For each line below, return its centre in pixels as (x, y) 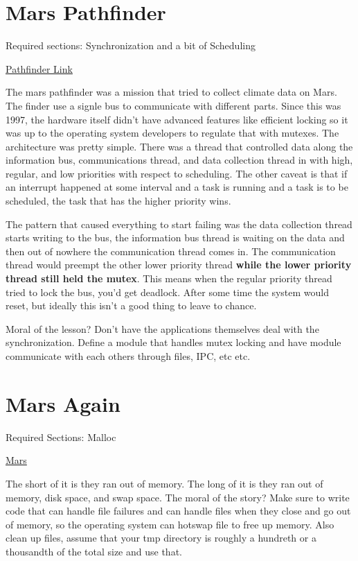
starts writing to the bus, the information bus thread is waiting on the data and (175, 238)
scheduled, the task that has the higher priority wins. (118, 201)
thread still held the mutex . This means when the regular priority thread (169, 278)
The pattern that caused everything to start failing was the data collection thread (179, 224)
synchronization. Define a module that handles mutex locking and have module (173, 342)
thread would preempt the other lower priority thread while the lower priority (179, 265)
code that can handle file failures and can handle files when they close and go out (178, 511)
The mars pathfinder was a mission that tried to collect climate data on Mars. (171, 92)
